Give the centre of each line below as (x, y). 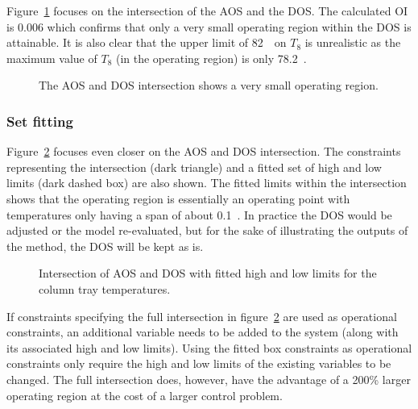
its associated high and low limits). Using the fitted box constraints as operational (209, 347)
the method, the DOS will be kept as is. (105, 246)
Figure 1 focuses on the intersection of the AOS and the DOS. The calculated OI (207, 10)
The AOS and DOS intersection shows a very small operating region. (209, 85)
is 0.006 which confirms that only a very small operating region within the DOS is (209, 26)
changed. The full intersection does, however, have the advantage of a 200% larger (209, 379)
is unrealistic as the (353, 42)
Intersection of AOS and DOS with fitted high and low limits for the (208, 273)
